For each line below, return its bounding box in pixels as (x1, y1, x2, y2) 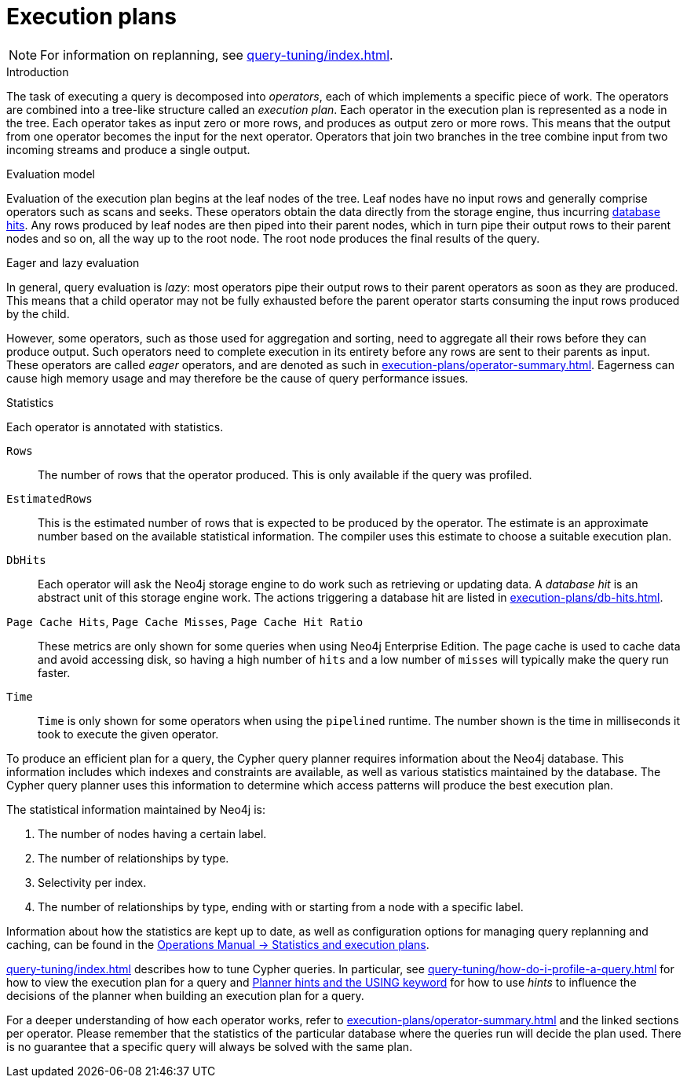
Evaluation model (6, 167, 95, 181)
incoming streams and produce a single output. (6, 142, 250, 156)
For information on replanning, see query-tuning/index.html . (40, 46, 393, 63)
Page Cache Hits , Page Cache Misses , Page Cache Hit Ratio (6, 614, 364, 628)
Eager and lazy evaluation (6, 255, 140, 269)
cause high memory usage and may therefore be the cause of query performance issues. (6, 371, 469, 385)
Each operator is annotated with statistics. (6, 419, 224, 434)
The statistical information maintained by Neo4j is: (6, 802, 266, 816)
